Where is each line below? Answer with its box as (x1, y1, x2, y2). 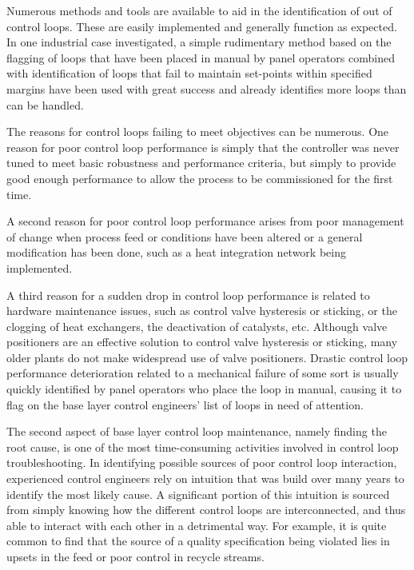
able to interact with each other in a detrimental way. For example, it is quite (6, 516, 387, 533)
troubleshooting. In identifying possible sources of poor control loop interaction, (6, 454, 397, 471)
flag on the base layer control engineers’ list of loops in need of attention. (6, 396, 364, 413)
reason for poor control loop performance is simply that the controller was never (6, 138, 400, 155)
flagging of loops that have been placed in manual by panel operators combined (6, 49, 395, 66)
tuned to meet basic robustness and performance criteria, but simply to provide (6, 154, 396, 171)
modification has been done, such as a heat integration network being (6, 244, 346, 261)
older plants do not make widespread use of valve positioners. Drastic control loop (6, 349, 408, 365)
